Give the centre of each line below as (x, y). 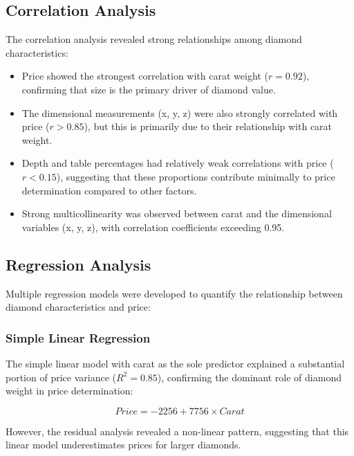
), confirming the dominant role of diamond (249, 377)
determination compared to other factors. (109, 190)
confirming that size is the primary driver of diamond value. (149, 89)
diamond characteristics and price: (78, 307)
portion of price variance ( (61, 377)
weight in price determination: (69, 391)
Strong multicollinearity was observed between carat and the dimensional (177, 213)
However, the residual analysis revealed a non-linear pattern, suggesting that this (177, 431)
